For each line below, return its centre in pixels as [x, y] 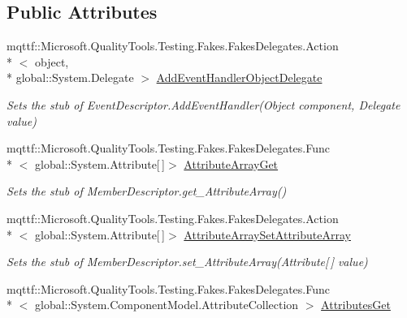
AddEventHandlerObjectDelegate [239, 77]
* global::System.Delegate [70, 77]
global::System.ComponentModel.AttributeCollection [167, 305]
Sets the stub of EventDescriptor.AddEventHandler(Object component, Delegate [203, 104]
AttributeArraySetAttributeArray [267, 234]
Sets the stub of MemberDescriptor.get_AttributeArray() [147, 191]
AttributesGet [356, 305]
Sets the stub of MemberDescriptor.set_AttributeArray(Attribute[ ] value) [187, 262]
